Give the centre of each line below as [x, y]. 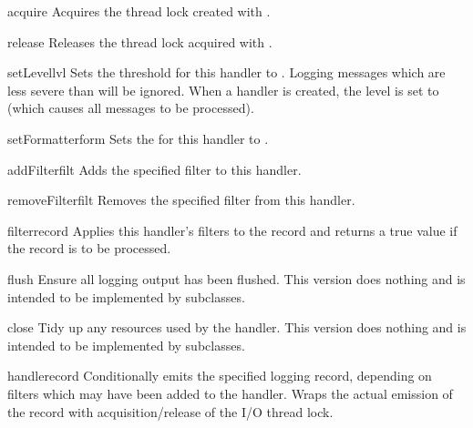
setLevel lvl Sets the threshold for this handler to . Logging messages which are [226, 72]
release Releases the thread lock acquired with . [140, 41]
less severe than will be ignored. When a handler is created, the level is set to [223, 90]
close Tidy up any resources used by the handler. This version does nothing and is [237, 327]
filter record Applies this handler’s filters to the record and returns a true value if [232, 230]
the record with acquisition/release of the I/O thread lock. [170, 411]
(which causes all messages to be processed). [131, 108]
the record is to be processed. [89, 248]
